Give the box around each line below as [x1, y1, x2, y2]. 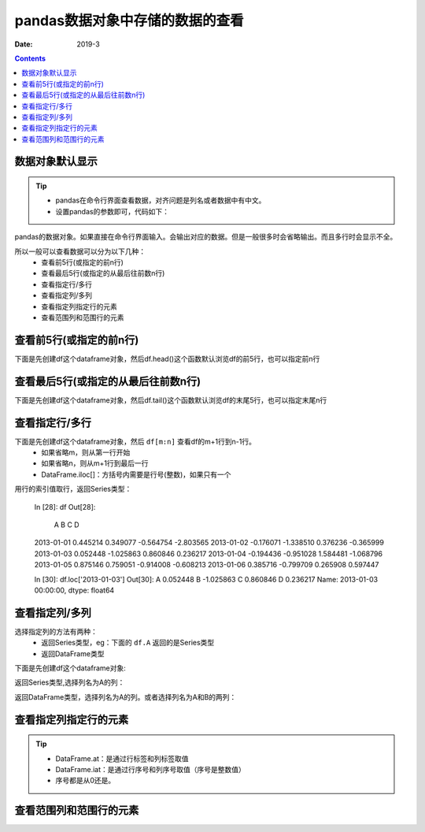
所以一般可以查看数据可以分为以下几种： [14, 247, 146, 256]
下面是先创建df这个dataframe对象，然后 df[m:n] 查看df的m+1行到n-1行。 [14, 436, 256, 446]
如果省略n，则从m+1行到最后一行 [41, 459, 149, 468]
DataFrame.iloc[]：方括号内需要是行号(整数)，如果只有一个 [41, 470, 231, 479]
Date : [14, 39, 33, 49]
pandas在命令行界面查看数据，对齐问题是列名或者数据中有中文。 [55, 195, 266, 205]
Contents [14, 54, 46, 63]
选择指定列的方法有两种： [14, 626, 98, 636]
